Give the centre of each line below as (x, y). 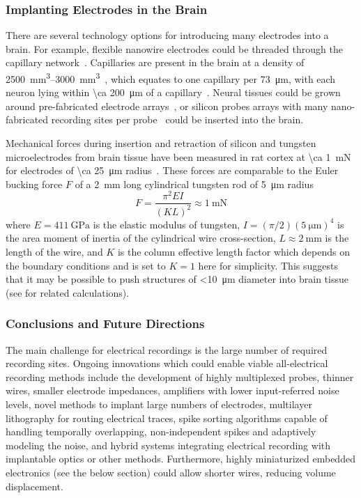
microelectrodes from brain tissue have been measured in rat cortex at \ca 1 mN (178, 156)
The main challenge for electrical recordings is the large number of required (167, 349)
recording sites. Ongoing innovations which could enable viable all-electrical (167, 363)
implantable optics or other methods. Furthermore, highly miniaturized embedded (180, 459)
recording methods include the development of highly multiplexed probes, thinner (180, 376)
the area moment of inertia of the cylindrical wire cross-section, (141, 238)
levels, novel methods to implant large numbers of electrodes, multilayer (159, 404)
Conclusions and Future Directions (105, 324)
